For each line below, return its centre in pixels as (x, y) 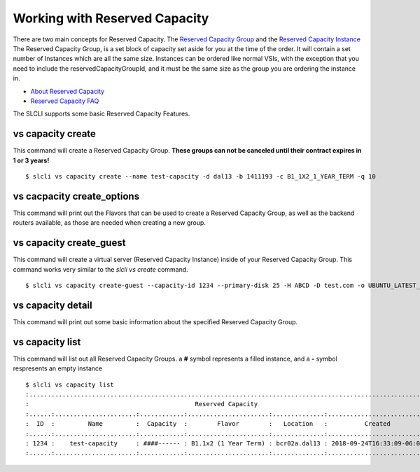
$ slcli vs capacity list (70, 384)
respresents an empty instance (58, 368)
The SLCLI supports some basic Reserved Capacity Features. (101, 114)
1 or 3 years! (31, 160)
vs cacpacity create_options (76, 196)
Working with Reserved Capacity (111, 18)
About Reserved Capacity (68, 91)
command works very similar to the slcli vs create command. (100, 269)
